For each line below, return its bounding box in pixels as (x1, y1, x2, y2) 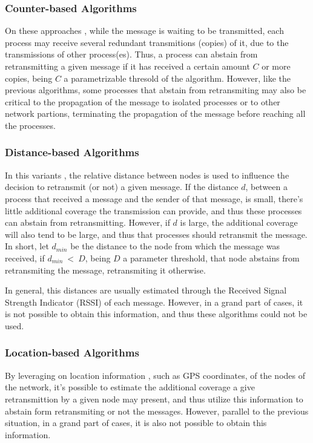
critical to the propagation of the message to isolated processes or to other (5, 95, 280, 108)
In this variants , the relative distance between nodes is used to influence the (5, 168, 289, 181)
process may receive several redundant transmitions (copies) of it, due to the (5, 36, 289, 48)
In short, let (5, 240, 49, 252)
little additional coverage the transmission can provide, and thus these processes (5, 204, 302, 217)
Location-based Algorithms (5, 345, 139, 360)
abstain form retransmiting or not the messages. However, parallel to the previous (5, 404, 309, 417)
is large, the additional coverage (180, 216, 298, 229)
